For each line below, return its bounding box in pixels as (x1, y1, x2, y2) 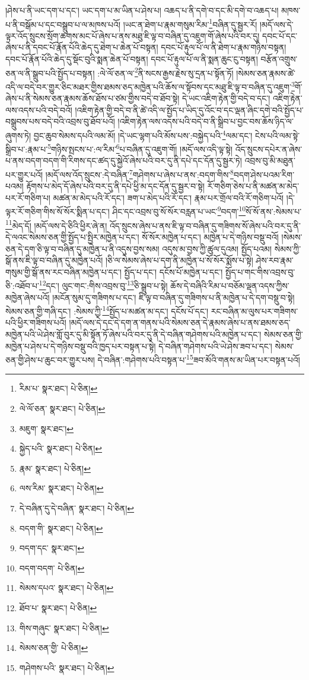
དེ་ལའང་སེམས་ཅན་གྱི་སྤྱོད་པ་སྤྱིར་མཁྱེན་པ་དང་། (5, 230, 139, 243)
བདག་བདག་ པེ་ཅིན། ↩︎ (19, 561, 85, 574)
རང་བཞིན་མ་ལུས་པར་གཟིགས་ (211, 304, 298, 317)
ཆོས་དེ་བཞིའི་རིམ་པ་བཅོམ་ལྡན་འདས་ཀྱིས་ (170, 279, 289, 291)
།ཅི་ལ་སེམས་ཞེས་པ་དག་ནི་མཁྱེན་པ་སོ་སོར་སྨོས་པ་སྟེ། (105, 254, 253, 266)
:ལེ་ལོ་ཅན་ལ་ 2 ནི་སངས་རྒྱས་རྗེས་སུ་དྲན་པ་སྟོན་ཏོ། (97, 65, 234, 79)
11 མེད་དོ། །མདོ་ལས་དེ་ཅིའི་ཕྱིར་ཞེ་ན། (5, 217, 107, 231)
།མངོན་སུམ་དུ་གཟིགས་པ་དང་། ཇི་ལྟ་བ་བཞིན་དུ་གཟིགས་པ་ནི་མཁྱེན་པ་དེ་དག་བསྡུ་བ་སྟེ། (52, 291, 295, 303)
